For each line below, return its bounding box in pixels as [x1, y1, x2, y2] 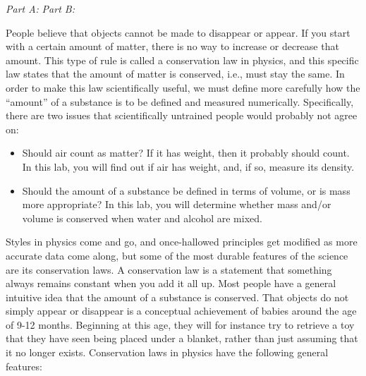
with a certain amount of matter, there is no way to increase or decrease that [6, 39, 339, 54]
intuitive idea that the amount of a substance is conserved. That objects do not [6, 289, 349, 304]
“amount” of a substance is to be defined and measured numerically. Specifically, [6, 94, 354, 109]
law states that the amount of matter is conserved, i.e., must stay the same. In [6, 66, 345, 81]
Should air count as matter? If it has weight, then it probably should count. [22, 145, 350, 160]
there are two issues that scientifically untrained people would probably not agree [6, 108, 358, 123]
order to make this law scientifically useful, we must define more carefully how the [6, 80, 360, 95]
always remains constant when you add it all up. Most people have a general [6, 276, 336, 291]
